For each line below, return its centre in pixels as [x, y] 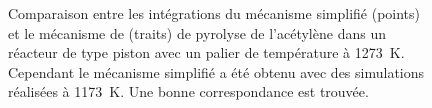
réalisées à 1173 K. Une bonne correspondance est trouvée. [188, 91]
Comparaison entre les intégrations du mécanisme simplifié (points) [214, 13]
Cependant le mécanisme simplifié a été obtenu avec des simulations [216, 71]
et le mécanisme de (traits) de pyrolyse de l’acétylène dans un [197, 32]
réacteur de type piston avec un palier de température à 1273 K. [206, 52]
